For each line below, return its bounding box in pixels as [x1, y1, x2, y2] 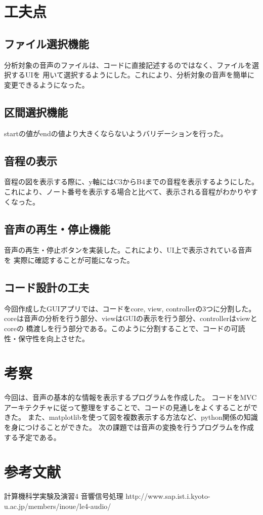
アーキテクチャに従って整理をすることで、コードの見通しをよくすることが [4, 402, 251, 412]
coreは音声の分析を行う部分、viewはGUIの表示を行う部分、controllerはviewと [4, 313, 257, 324]
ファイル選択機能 [4, 35, 89, 51]
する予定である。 [4, 431, 61, 442]
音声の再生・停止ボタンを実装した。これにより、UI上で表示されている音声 [4, 245, 252, 255]
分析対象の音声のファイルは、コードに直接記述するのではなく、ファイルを [4, 59, 252, 70]
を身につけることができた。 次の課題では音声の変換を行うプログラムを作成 [4, 422, 254, 432]
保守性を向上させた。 [18, 333, 89, 343]
